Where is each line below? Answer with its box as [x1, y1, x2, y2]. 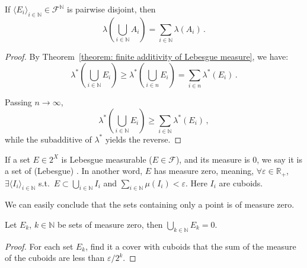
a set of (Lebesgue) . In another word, [5, 164, 143, 177]
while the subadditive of [5, 133, 92, 145]
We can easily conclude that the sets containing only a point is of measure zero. [5, 198, 295, 211]
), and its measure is [175, 153, 250, 165]
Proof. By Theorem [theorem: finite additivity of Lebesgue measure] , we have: [5, 50, 289, 63]
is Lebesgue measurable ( [61, 153, 152, 165]
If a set [5, 153, 30, 165]
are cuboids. [219, 176, 263, 189]
